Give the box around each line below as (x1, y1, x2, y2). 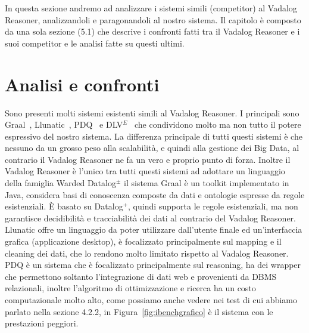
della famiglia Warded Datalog (5, 177, 116, 189)
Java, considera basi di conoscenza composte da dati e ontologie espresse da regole (5, 188, 305, 201)
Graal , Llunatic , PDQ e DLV (5, 118, 123, 131)
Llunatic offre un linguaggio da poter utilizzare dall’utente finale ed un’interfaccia (5, 223, 302, 236)
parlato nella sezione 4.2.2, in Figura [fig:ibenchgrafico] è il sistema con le (5, 305, 273, 317)
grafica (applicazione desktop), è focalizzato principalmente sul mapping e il (5, 235, 282, 248)
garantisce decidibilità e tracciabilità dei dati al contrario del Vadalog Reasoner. (5, 211, 296, 224)
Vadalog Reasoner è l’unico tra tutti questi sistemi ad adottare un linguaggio (5, 165, 285, 177)
